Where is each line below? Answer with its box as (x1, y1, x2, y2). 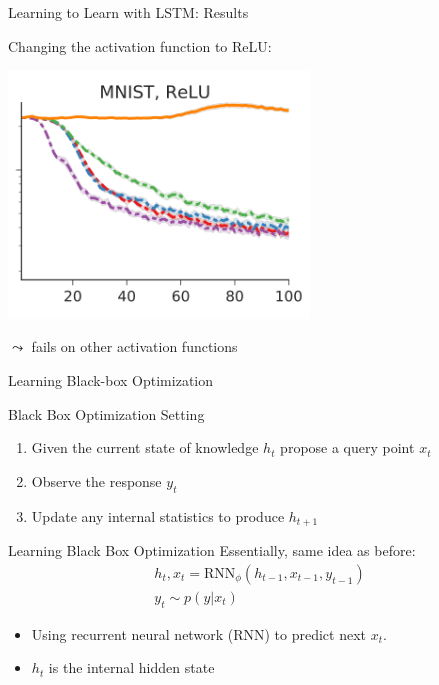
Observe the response (31, 470, 162, 491)
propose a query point (280, 437, 415, 458)
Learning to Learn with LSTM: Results (8, 2, 249, 22)
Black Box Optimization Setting (8, 403, 205, 424)
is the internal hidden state (48, 657, 215, 678)
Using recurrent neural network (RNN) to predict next (31, 623, 366, 644)
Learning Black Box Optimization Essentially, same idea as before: (8, 540, 416, 561)
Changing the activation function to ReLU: (8, 35, 272, 56)
